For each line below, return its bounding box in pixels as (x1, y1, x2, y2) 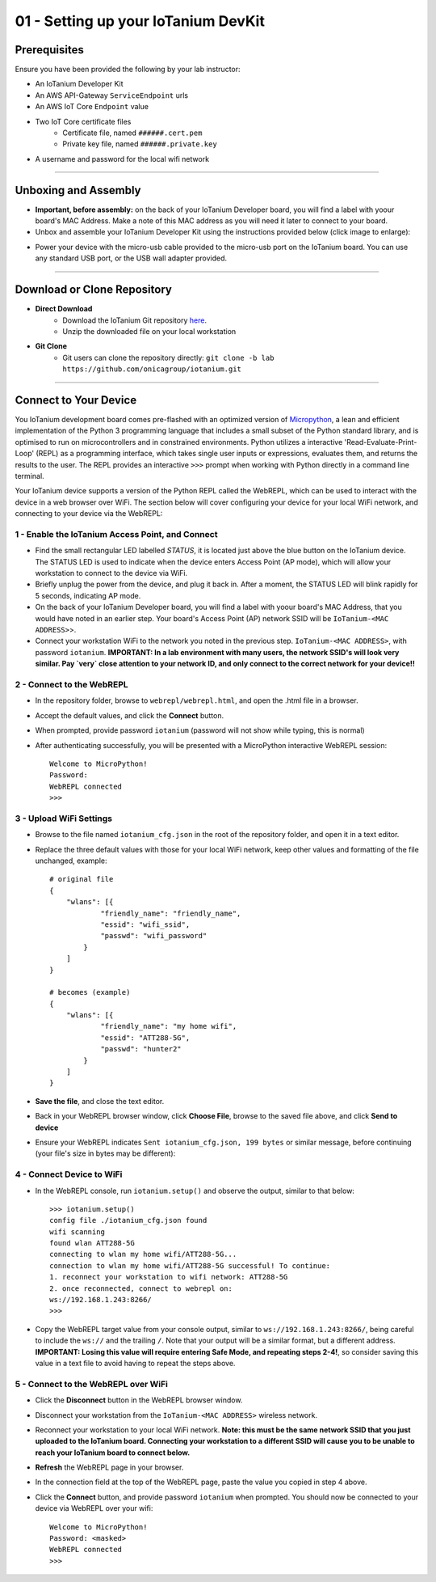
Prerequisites (15, 43, 84, 57)
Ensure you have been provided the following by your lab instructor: (15, 65, 241, 74)
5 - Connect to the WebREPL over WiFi (15, 1378, 169, 1390)
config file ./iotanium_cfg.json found (49, 1216, 208, 1225)
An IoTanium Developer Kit (35, 79, 124, 89)
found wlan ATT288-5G (49, 1238, 135, 1248)
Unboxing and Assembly (15, 183, 141, 197)
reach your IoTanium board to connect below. (35, 1448, 191, 1457)
